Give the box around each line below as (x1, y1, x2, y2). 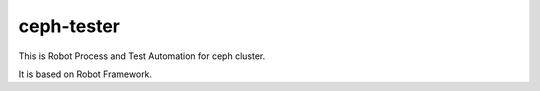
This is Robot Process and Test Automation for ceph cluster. (18, 50, 266, 62)
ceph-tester (18, 15, 120, 37)
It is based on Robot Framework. (18, 68, 153, 80)
